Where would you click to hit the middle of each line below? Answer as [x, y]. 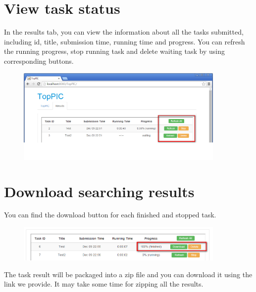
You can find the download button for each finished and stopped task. [110, 215]
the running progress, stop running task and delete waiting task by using [114, 51]
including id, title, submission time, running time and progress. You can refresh [125, 41]
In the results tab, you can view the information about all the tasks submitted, [124, 32]
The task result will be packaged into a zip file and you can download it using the [128, 274]
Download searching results [99, 191]
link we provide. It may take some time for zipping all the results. [104, 284]
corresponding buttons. [39, 61]
